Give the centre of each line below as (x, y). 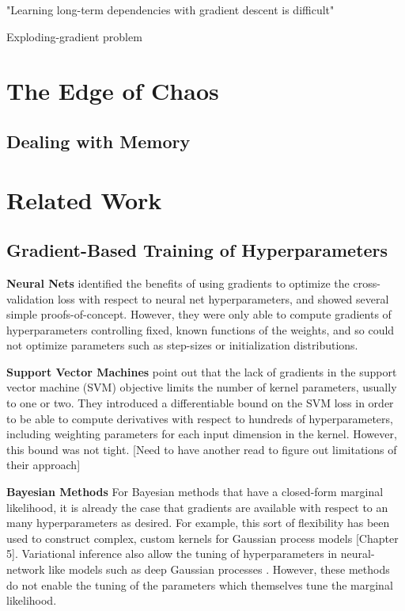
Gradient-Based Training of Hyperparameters (197, 250)
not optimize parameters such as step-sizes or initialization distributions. (182, 345)
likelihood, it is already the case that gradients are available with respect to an (197, 507)
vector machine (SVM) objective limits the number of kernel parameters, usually (202, 387)
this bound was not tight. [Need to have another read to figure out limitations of (202, 449)
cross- (367, 283)
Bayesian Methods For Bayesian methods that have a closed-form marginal (195, 492)
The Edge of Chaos (113, 91)
